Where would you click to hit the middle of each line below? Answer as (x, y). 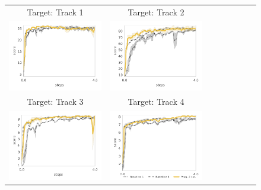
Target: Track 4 (156, 102)
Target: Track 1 (55, 12)
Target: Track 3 (55, 102)
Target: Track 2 (156, 12)
